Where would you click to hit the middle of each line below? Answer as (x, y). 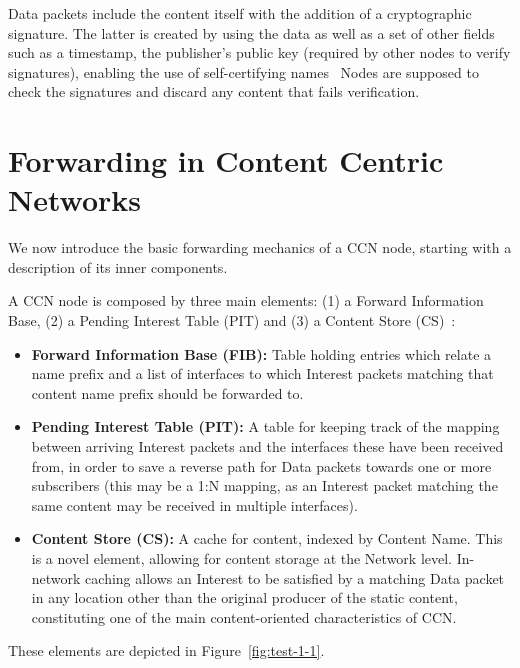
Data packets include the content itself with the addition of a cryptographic (240, 13)
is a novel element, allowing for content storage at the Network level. (242, 558)
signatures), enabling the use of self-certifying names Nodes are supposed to (243, 71)
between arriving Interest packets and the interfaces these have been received (267, 446)
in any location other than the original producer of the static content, (244, 597)
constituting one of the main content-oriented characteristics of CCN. (244, 616)
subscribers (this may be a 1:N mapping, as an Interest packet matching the (264, 485)
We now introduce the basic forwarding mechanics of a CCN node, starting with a (260, 247)
